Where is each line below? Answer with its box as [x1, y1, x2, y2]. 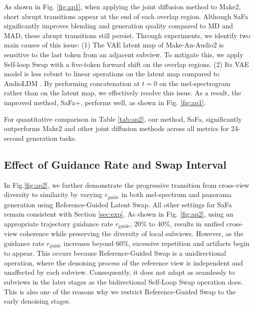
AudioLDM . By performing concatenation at [4, 78, 140, 88]
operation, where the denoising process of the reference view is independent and [4, 257, 243, 267]
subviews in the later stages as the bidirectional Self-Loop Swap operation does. [4, 277, 243, 287]
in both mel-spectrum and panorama [121, 189, 232, 199]
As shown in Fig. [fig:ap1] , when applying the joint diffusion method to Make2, [4, 1, 241, 11]
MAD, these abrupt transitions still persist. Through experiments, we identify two [4, 30, 251, 40]
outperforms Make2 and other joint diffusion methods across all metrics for [4, 123, 229, 133]
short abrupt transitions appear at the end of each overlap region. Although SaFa [4, 11, 248, 21]
